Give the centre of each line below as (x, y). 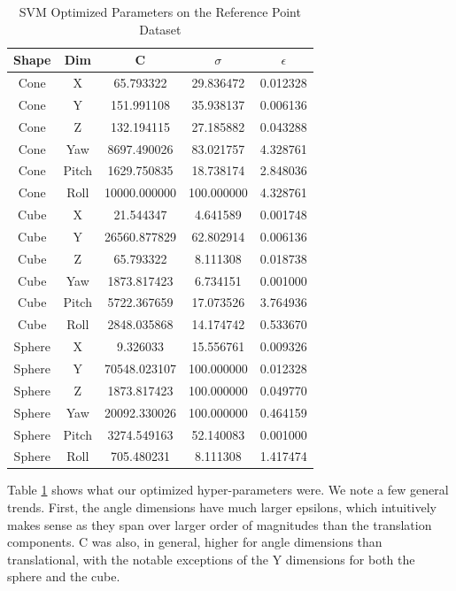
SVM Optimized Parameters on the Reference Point (160, 12)
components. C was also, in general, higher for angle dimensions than (195, 542)
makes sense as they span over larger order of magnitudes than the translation (220, 524)
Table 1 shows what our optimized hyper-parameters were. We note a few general (228, 490)
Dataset (160, 29)
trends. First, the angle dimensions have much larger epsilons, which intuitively (222, 507)
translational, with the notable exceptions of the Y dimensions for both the (211, 559)
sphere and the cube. (64, 576)
